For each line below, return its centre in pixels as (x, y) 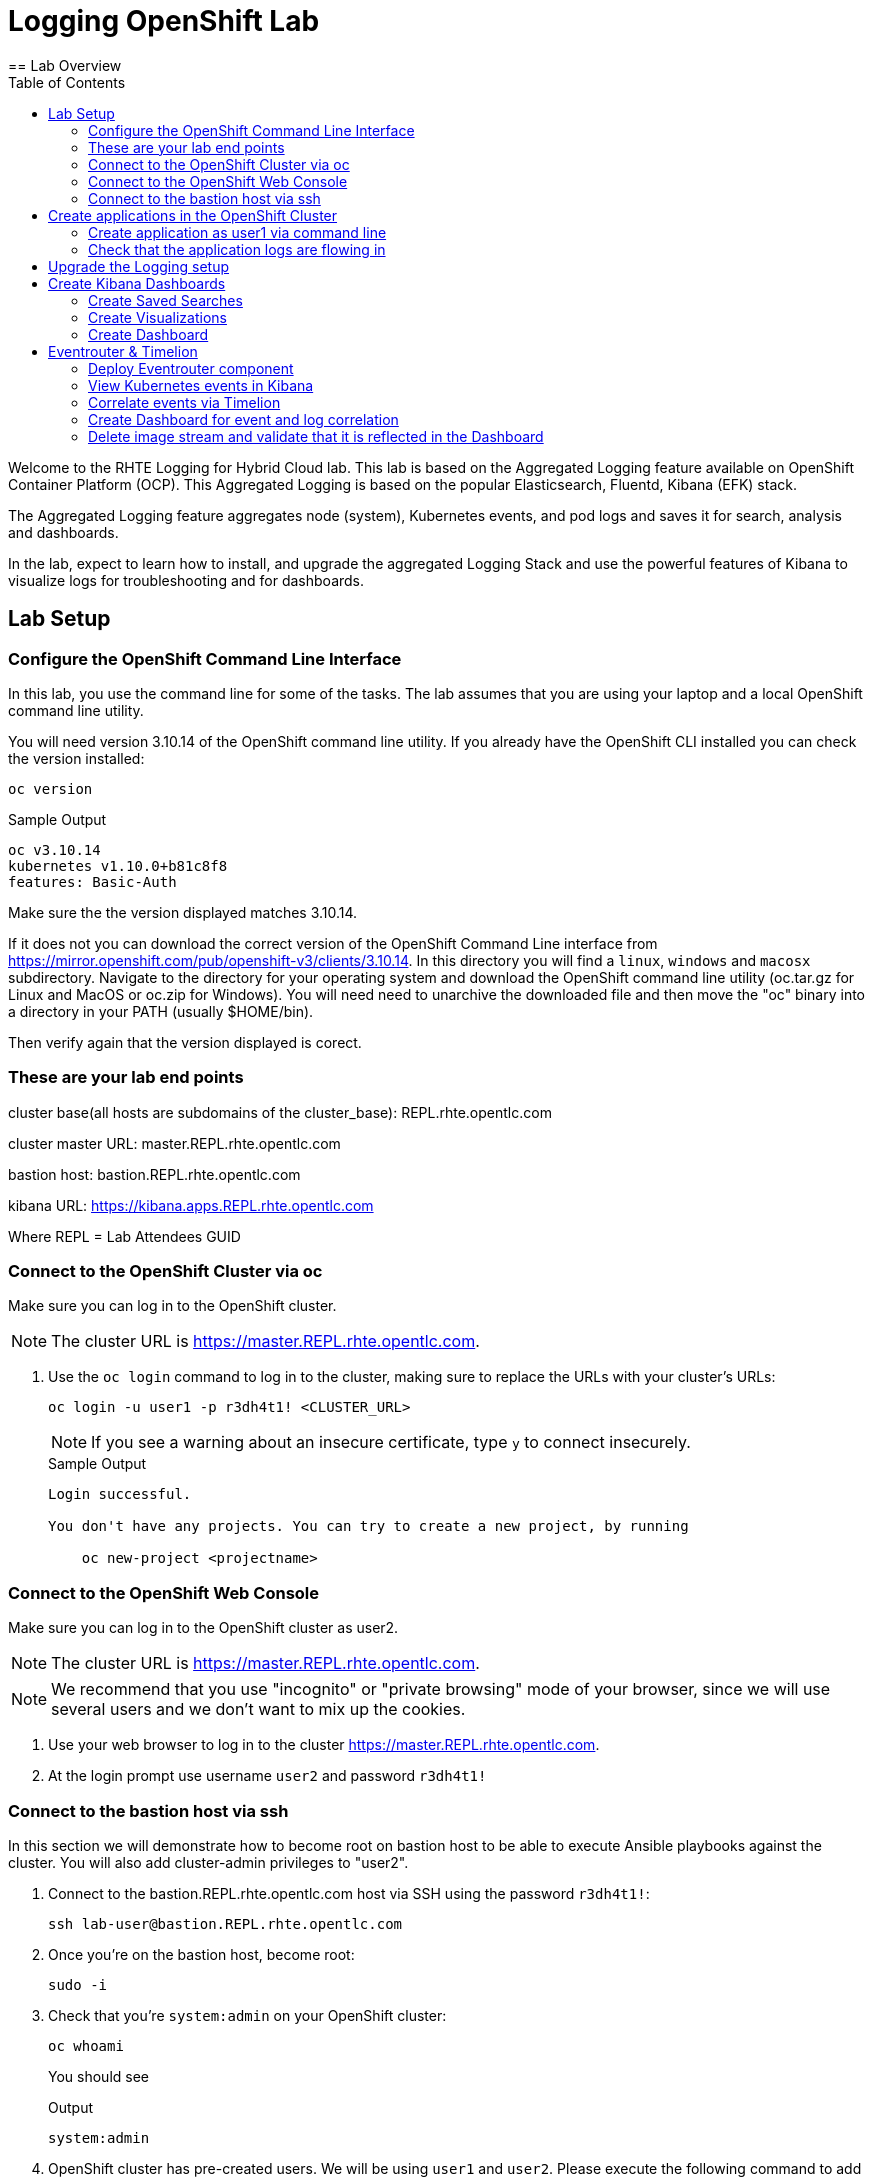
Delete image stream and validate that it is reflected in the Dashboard (316, 436)
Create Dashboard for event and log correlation (243, 419)
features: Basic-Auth (92, 881)
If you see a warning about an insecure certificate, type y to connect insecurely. (391, 1442)
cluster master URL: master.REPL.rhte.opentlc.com (174, 1143)
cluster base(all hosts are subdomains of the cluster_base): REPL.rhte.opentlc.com (280, 1112)
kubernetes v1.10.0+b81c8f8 (118, 865)
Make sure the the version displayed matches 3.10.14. (183, 912)
